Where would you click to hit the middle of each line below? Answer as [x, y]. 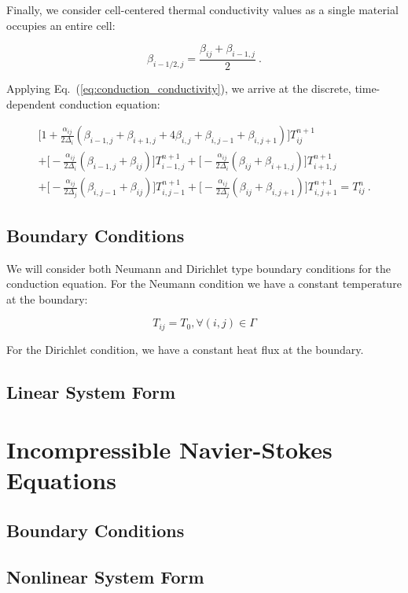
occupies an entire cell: [61, 25]
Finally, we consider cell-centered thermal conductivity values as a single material [202, 9]
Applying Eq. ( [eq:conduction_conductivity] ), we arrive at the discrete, [179, 88]
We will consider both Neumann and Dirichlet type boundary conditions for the [199, 268]
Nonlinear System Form [105, 576]
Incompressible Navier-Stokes [169, 449]
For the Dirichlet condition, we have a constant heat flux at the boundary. [185, 349]
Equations [61, 480]
